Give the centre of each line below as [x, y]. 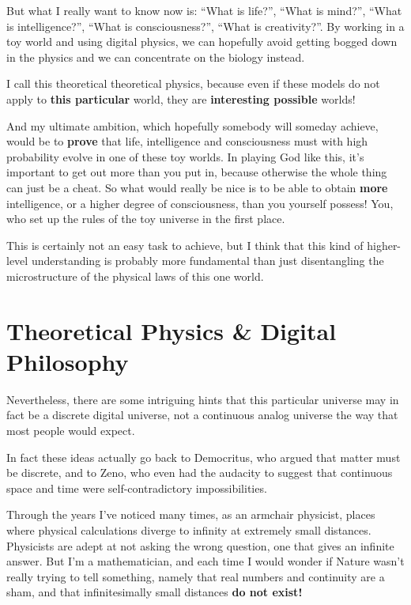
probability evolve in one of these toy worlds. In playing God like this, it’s [185, 156]
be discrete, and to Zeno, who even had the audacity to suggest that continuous [200, 473]
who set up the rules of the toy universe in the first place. [146, 219]
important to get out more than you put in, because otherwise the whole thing [197, 172]
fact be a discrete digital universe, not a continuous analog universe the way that [202, 415]
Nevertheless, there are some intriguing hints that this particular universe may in [203, 399]
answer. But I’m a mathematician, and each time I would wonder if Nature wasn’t [205, 561]
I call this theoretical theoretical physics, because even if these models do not [193, 83]
